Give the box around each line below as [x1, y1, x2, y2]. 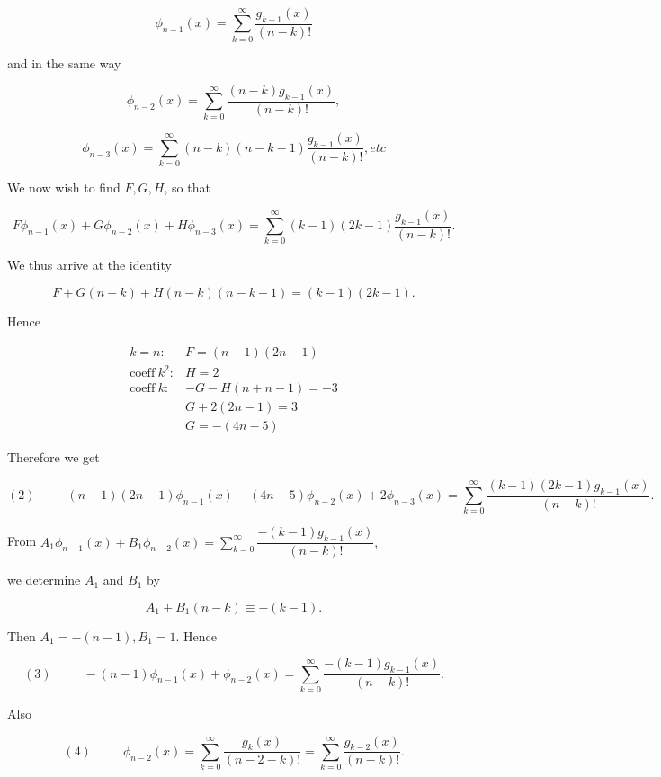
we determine [7, 570, 81, 589]
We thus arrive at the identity [7, 255, 172, 274]
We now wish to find [7, 178, 121, 197]
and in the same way [7, 53, 121, 72]
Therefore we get [7, 448, 100, 467]
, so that [164, 178, 210, 197]
